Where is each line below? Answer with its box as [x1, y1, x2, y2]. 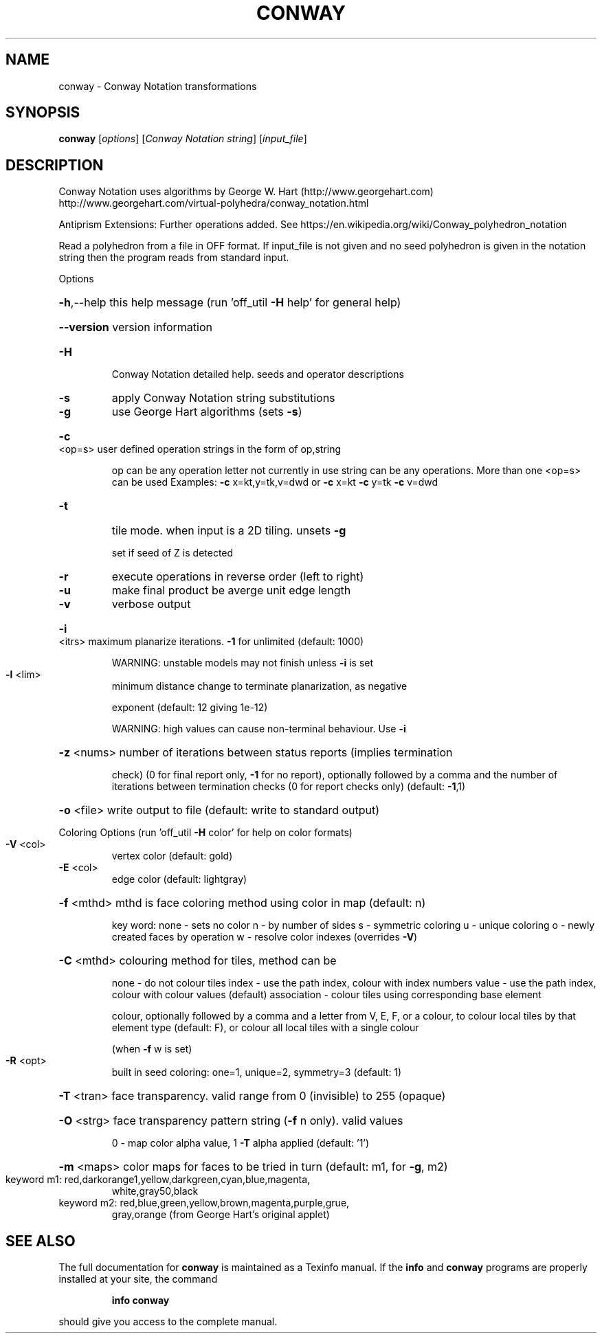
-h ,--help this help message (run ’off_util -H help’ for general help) [58, 295, 401, 310]
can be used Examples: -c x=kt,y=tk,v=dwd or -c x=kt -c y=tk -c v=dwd [111, 476, 438, 488]
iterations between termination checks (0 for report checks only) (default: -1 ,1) [111, 780, 466, 793]
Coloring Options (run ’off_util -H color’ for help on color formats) [58, 826, 353, 839]
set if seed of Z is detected [111, 547, 234, 559]
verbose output [111, 597, 191, 611]
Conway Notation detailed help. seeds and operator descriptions [111, 368, 404, 381]
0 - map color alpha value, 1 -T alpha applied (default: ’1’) [111, 1137, 370, 1149]
